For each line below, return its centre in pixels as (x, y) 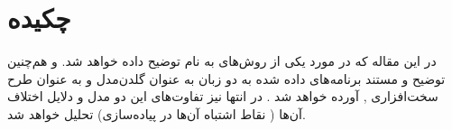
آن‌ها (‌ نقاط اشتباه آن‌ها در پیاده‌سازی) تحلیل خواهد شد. (157, 113)
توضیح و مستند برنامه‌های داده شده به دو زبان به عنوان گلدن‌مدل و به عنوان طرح (226, 78)
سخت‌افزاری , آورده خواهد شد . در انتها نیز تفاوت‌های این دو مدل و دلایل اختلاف (223, 96)
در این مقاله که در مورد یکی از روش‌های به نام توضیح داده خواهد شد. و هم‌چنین (222, 61)
